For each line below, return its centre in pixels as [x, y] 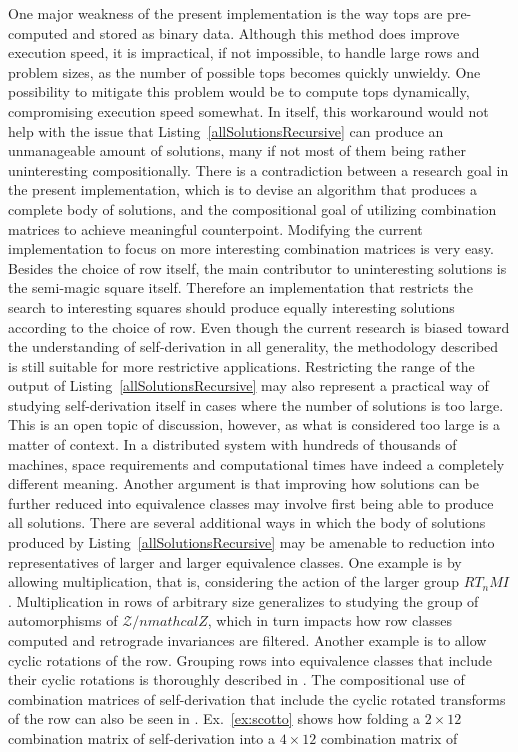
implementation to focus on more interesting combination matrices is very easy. [251, 248]
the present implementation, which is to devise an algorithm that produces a [243, 189]
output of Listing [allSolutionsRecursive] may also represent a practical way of [248, 385]
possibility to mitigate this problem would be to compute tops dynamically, [239, 91]
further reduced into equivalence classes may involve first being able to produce [251, 502]
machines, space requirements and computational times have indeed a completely [256, 463]
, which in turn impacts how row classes [329, 620]
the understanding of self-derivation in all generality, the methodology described [253, 346]
